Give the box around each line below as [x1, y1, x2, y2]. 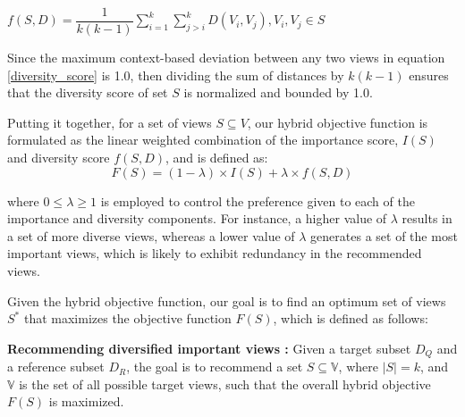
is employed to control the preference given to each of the [100, 191, 415, 210]
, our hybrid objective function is [247, 113, 428, 131]
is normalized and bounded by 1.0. [183, 83, 373, 102]
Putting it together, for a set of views [7, 113, 212, 131]
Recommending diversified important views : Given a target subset [7, 338, 411, 357]
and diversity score [7, 148, 110, 167]
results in [402, 209, 452, 228]
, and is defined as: [165, 148, 268, 167]
